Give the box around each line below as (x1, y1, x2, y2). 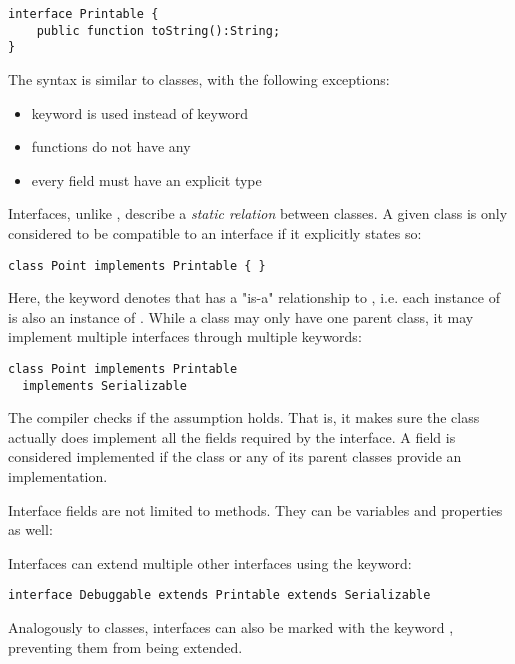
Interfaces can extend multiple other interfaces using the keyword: (8, 552, 412, 573)
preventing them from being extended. (8, 636, 243, 657)
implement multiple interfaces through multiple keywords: (8, 326, 362, 347)
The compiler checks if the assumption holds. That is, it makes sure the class (8, 407, 480, 428)
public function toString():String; (36, 23, 281, 38)
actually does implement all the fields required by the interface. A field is (8, 426, 456, 447)
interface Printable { (8, 7, 159, 21)
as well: (8, 519, 53, 540)
